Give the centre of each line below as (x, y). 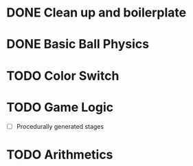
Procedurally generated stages (60, 126)
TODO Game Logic (60, 107)
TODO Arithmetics (60, 155)
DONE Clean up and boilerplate (96, 13)
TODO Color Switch (63, 75)
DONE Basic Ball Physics (78, 44)
